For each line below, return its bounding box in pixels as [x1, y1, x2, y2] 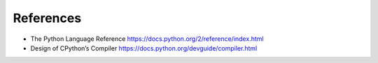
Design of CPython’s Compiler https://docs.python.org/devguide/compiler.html [30, 44, 258, 52]
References [13, 10, 82, 26]
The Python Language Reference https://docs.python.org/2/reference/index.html [30, 35, 264, 43]
